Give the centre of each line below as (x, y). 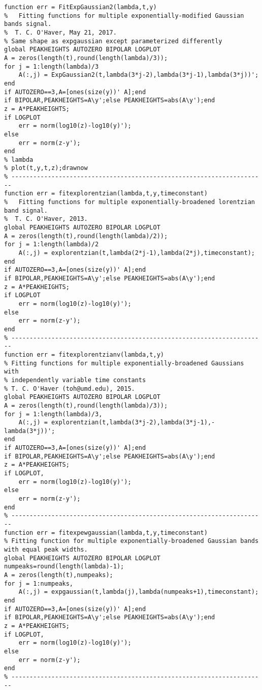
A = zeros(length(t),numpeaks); (59, 575)
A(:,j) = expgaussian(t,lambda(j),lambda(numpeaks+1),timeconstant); (139, 592)
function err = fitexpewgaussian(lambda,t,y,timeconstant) (106, 533)
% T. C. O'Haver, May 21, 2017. (60, 32)
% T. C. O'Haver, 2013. (46, 219)
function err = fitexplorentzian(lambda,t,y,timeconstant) (106, 194)
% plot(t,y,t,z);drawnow (46, 168)
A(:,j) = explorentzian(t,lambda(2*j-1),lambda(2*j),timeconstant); (137, 253)
